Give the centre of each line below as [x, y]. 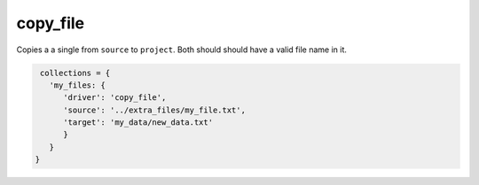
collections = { [75, 73]
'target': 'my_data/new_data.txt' [138, 123]
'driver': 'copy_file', [115, 98]
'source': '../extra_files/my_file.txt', [154, 110]
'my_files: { [78, 85]
